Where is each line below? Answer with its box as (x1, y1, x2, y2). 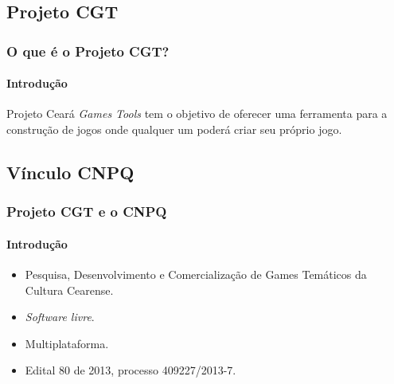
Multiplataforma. (25, 335, 109, 351)
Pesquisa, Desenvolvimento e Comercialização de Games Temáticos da (25, 266, 367, 283)
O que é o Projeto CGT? (6, 41, 170, 61)
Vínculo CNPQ (6, 160, 135, 184)
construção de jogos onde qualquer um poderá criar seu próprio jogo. (6, 121, 342, 138)
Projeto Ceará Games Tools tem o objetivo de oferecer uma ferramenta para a (6, 105, 388, 122)
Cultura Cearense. (25, 281, 114, 298)
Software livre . (25, 308, 95, 325)
